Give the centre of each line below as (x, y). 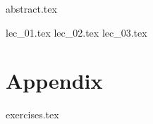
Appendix (54, 81)
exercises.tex (32, 114)
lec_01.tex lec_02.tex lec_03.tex (76, 32)
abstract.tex (31, 8)
